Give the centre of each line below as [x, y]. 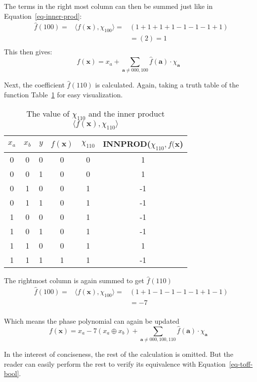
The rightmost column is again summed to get [74, 280]
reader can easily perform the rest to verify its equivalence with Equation [115, 363]
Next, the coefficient [34, 85]
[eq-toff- [241, 363]
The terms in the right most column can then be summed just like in [108, 6]
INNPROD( [127, 144]
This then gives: [28, 52]
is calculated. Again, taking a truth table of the [167, 85]
